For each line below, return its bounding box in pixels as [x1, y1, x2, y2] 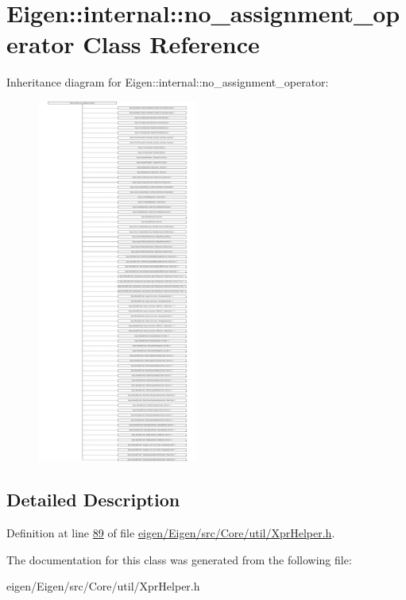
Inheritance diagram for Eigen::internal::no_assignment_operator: [6, 74, 329, 90]
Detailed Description [6, 487, 180, 512]
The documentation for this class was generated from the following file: [6, 551, 352, 567]
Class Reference [83, 28, 260, 60]
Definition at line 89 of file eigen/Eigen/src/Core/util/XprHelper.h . [6, 525, 335, 541]
